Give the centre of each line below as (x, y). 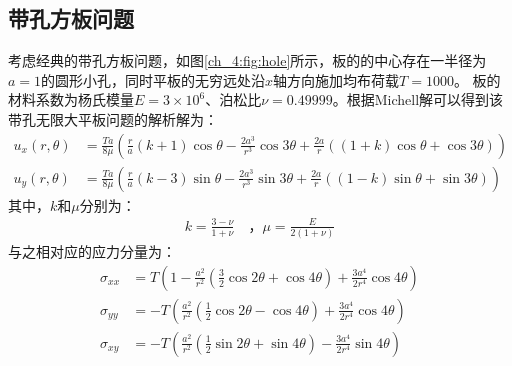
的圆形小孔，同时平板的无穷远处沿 (153, 79)
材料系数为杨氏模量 (71, 99)
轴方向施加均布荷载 (336, 79)
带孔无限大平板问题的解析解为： (113, 118)
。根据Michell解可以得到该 (418, 99)
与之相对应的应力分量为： (92, 251)
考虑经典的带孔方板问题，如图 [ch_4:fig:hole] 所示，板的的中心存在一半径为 (247, 60)
